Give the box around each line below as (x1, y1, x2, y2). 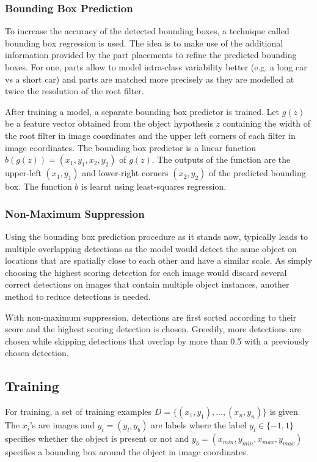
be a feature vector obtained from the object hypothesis (5, 117, 213, 130)
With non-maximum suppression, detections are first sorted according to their (5, 310, 297, 323)
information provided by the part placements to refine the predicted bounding (5, 48, 297, 61)
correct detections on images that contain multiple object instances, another (5, 278, 290, 291)
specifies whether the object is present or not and (5, 432, 189, 445)
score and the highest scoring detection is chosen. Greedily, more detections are (5, 322, 301, 335)
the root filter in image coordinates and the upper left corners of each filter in (5, 129, 296, 141)
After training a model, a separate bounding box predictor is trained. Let (5, 105, 280, 117)
